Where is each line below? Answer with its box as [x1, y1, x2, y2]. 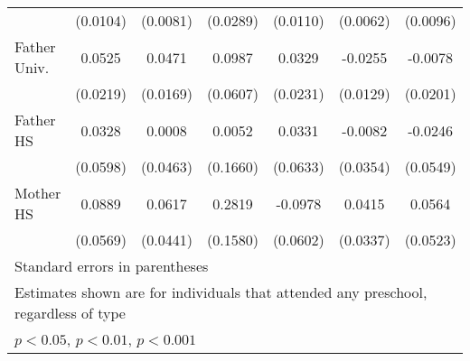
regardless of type [14, 302, 126, 323]
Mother [14, 182, 61, 203]
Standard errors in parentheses [14, 255, 209, 276]
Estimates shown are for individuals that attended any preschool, [14, 282, 428, 302]
